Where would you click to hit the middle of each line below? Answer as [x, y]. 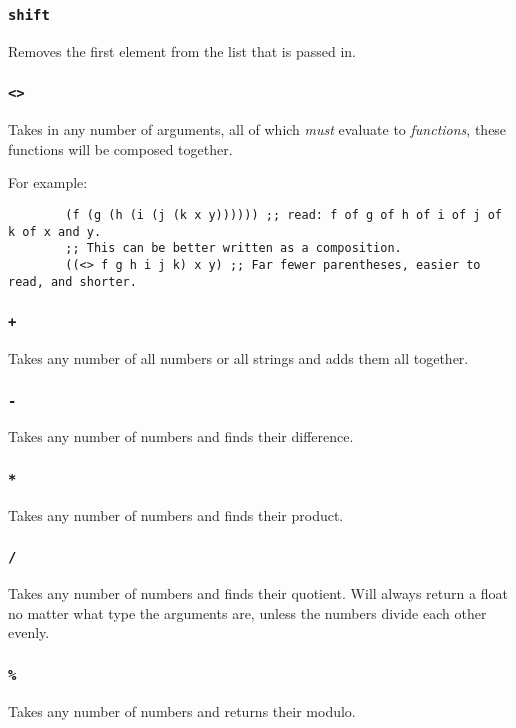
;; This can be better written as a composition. [233, 248]
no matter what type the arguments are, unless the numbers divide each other [247, 612]
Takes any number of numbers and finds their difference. [181, 436]
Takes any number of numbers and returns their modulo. [182, 710]
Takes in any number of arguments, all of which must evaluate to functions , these [257, 129]
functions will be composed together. [120, 148]
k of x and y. [55, 231]
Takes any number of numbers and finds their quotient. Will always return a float [258, 593]
